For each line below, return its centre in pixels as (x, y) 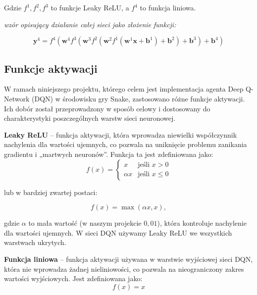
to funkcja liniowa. (168, 7)
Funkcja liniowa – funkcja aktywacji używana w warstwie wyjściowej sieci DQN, (128, 259)
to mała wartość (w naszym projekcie (85, 223)
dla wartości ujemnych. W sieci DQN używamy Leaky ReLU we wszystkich (118, 232)
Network (17, 98)
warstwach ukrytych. (35, 242)
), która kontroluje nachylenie (202, 223)
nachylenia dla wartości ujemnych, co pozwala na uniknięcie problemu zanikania (126, 144)
